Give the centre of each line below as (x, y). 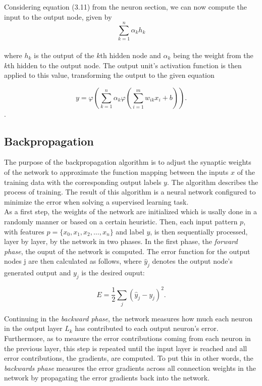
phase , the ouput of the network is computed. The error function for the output (127, 251)
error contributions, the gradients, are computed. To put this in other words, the (129, 358)
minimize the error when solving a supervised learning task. (96, 201)
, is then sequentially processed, (199, 231)
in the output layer (33, 328)
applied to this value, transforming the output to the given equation (109, 75)
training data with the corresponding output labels (83, 182)
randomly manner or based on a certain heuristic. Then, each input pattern (121, 222)
